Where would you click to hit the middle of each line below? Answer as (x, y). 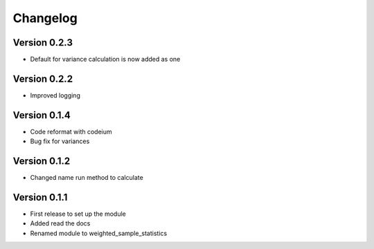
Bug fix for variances (60, 141)
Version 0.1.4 (42, 115)
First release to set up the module (78, 214)
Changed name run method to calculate (87, 178)
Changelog (45, 18)
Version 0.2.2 (43, 79)
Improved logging (55, 95)
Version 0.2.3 (43, 43)
